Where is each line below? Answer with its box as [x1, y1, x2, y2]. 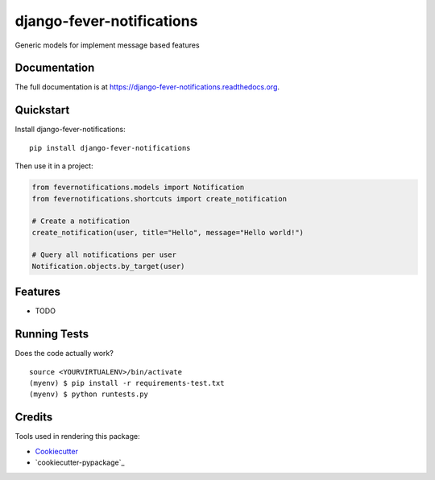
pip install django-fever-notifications [29, 143, 191, 152]
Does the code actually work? [14, 349, 114, 358]
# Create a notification [31, 217, 130, 226]
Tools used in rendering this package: [14, 432, 140, 441]
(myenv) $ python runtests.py [29, 390, 149, 399]
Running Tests [14, 327, 89, 341]
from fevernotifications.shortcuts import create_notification [31, 194, 288, 203]
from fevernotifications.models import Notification [31, 183, 245, 192]
